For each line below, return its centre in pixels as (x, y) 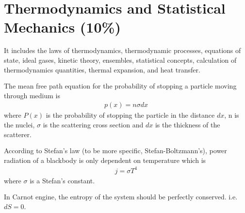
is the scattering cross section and (93, 124)
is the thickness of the (188, 124)
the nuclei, (19, 124)
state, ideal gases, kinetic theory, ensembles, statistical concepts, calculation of (120, 60)
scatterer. (18, 134)
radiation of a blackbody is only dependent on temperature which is (105, 160)
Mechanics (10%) (62, 27)
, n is (232, 115)
